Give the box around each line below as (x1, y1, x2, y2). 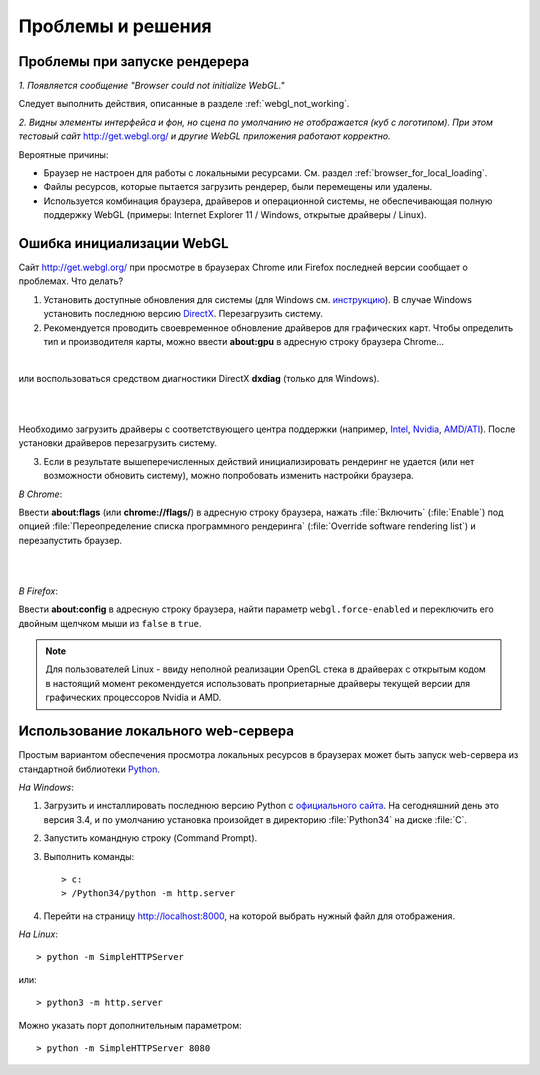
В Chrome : (18, 488, 63, 500)
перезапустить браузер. (18, 534, 122, 546)
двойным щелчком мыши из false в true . (18, 617, 202, 629)
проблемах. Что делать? (18, 275, 124, 287)
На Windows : (18, 781, 75, 793)
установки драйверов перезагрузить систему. (18, 437, 218, 449)
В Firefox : (18, 585, 59, 597)
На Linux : (18, 928, 59, 940)
